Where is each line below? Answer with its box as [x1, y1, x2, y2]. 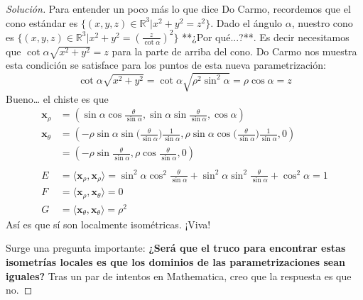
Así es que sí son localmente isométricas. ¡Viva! [6, 216, 211, 231]
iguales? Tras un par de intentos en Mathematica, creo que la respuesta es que [6, 268, 352, 283]
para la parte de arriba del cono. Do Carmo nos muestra [112, 43, 357, 58]
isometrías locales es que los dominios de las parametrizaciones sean [6, 255, 345, 270]
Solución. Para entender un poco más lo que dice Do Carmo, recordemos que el [6, 1, 351, 16]
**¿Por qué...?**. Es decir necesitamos [182, 29, 350, 44]
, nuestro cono [291, 15, 353, 30]
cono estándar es [6, 15, 78, 30]
